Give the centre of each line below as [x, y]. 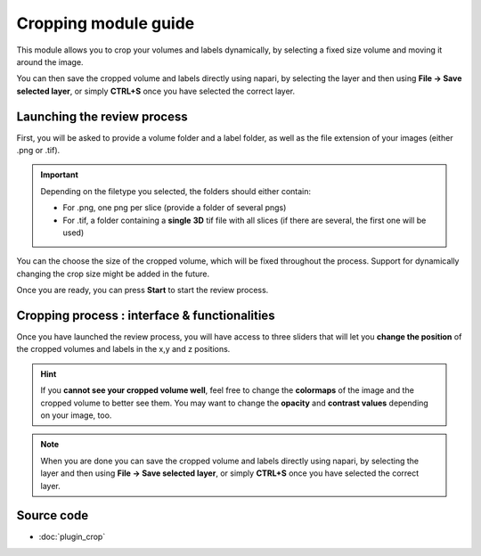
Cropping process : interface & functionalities [146, 315]
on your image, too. [76, 415]
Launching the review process [102, 116]
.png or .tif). [38, 151]
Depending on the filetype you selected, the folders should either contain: [176, 191]
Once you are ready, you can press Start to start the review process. [143, 290]
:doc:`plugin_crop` [72, 537]
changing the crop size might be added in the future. [113, 274]
